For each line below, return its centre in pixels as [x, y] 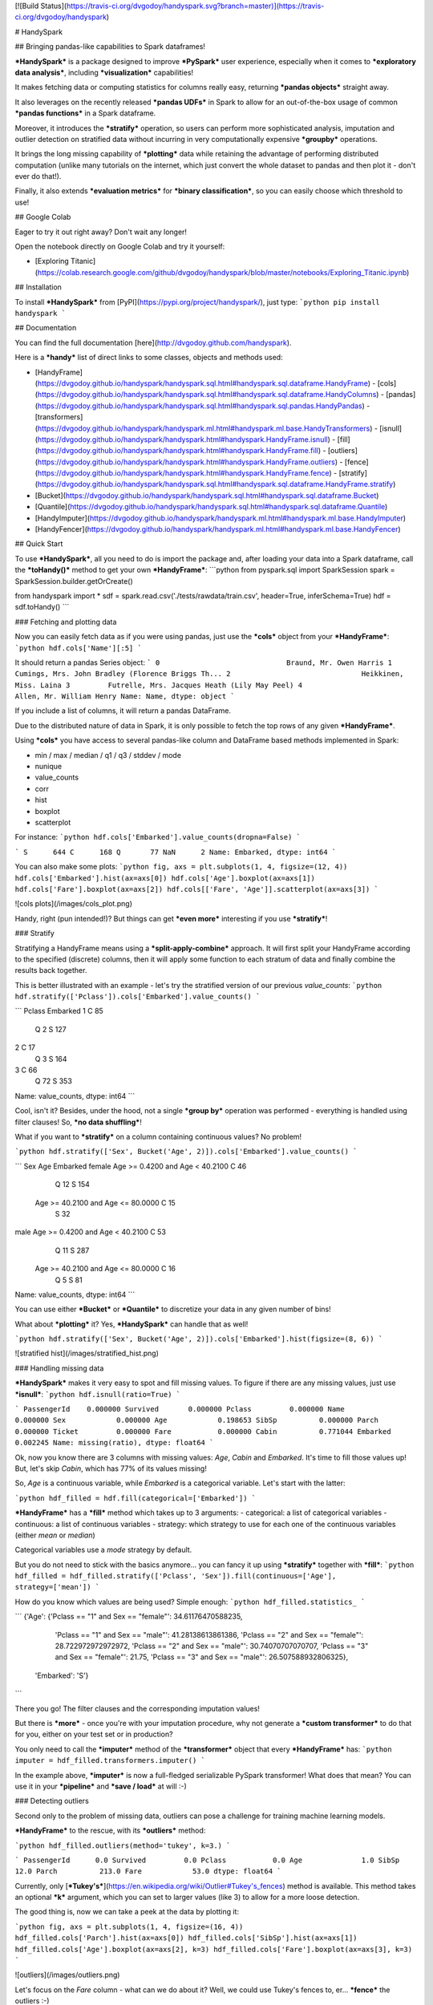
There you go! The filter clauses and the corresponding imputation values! [138, 1708]
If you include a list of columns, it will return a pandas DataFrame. [123, 711]
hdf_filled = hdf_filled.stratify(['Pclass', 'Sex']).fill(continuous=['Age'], [176, 1576]
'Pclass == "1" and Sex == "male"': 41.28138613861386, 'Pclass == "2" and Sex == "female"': [209, 1634]
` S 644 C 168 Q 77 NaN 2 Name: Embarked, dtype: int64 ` [176, 852]
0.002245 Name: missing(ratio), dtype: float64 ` [114, 1443]
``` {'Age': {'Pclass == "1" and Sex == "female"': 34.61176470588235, [129, 1617]
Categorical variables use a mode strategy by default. [103, 1550]
